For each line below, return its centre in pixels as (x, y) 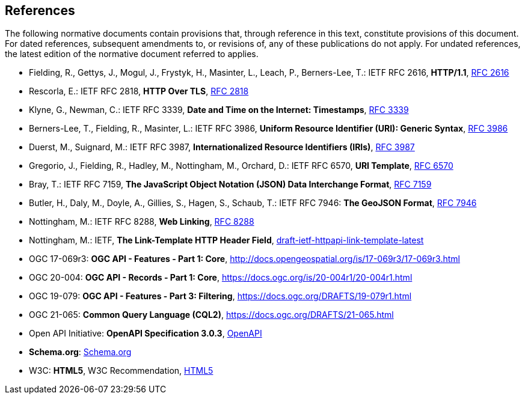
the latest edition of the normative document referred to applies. (132, 54)
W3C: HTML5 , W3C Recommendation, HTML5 (121, 371)
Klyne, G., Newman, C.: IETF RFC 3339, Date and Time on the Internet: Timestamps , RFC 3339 (219, 110)
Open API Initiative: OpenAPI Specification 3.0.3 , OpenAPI (146, 334)
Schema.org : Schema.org (80, 352)
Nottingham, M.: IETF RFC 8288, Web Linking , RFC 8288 (142, 222)
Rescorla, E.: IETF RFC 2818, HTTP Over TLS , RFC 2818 (139, 91)
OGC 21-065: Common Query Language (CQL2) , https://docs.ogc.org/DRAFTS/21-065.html (211, 315)
